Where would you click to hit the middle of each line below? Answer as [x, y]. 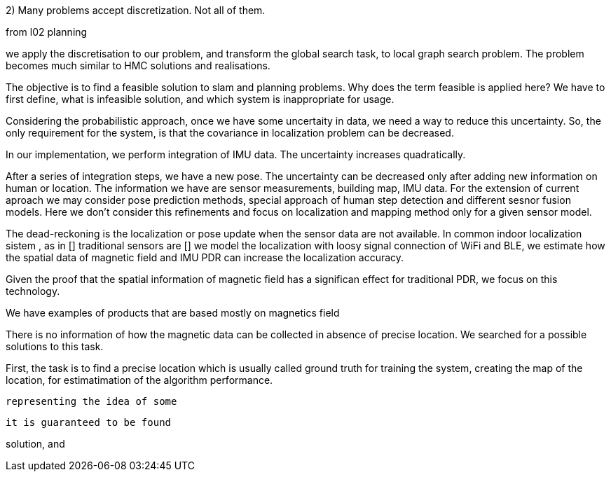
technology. [33, 291]
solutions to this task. [55, 346]
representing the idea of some [91, 401]
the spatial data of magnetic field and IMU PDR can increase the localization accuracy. [205, 257]
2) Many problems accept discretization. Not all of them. [136, 10]
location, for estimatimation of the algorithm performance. [139, 380]
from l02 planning [47, 32]
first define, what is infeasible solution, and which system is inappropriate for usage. [200, 99]
